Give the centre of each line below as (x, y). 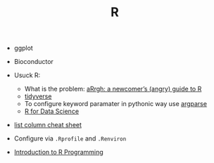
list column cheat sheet (48, 125)
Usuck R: (27, 75)
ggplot (23, 48)
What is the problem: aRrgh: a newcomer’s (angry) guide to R (113, 89)
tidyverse (38, 96)
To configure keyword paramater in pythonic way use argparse (116, 104)
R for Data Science (52, 111)
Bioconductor (34, 62)
